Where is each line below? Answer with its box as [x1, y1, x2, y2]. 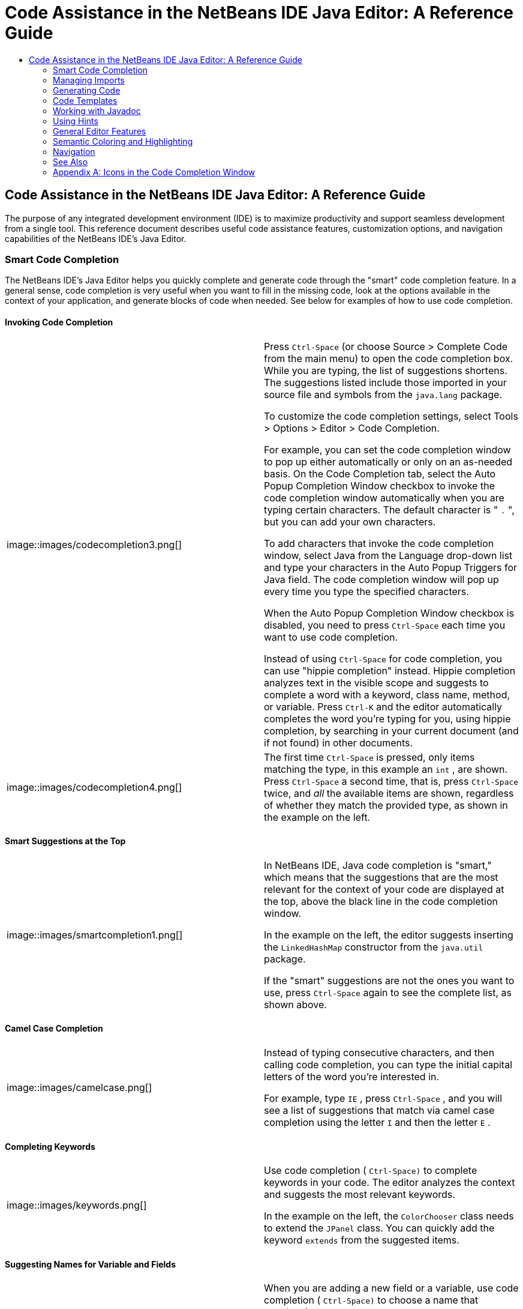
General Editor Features [53, 125, 146, 136]
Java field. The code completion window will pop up [264, 573, 499, 585]
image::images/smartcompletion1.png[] [7, 928, 183, 941]
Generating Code [53, 85, 121, 95]
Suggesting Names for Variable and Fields [5, 1259, 176, 1269]
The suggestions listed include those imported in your [264, 376, 507, 388]
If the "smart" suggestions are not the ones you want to [264, 974, 515, 987]
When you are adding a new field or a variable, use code [264, 1282, 519, 1295]
